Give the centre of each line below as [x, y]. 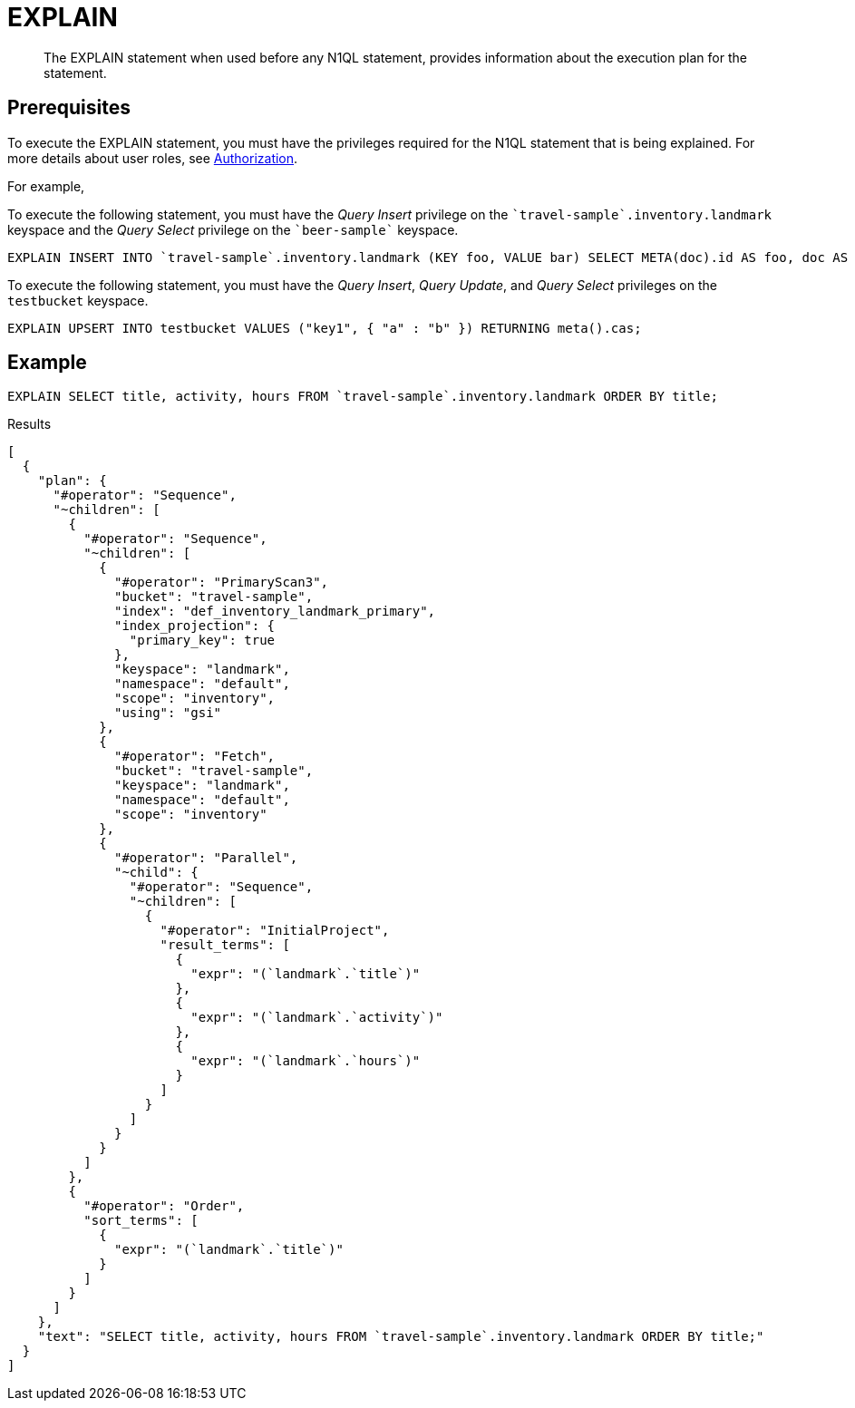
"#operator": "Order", [164, 1206]
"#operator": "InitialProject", [275, 931]
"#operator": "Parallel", [206, 858]
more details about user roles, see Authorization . [153, 158]
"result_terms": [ [225, 945]
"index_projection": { [195, 626]
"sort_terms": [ [141, 1221]
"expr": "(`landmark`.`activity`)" [317, 1018]
